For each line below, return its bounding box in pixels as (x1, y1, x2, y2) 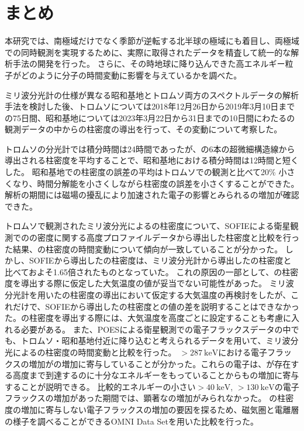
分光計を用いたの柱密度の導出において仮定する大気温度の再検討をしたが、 (5, 289, 291, 300)
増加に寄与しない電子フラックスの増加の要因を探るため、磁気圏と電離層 (20, 403, 299, 415)
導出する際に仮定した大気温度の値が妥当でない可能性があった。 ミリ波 (20, 277, 294, 289)
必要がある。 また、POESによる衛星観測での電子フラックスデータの (20, 323, 283, 335)
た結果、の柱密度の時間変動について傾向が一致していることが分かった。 (5, 242, 283, 255)
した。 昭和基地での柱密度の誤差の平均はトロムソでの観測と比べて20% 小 (5, 166, 287, 178)
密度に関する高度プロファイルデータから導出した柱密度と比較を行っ (37, 231, 299, 244)
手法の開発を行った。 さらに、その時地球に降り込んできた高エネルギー (12, 57, 285, 70)
